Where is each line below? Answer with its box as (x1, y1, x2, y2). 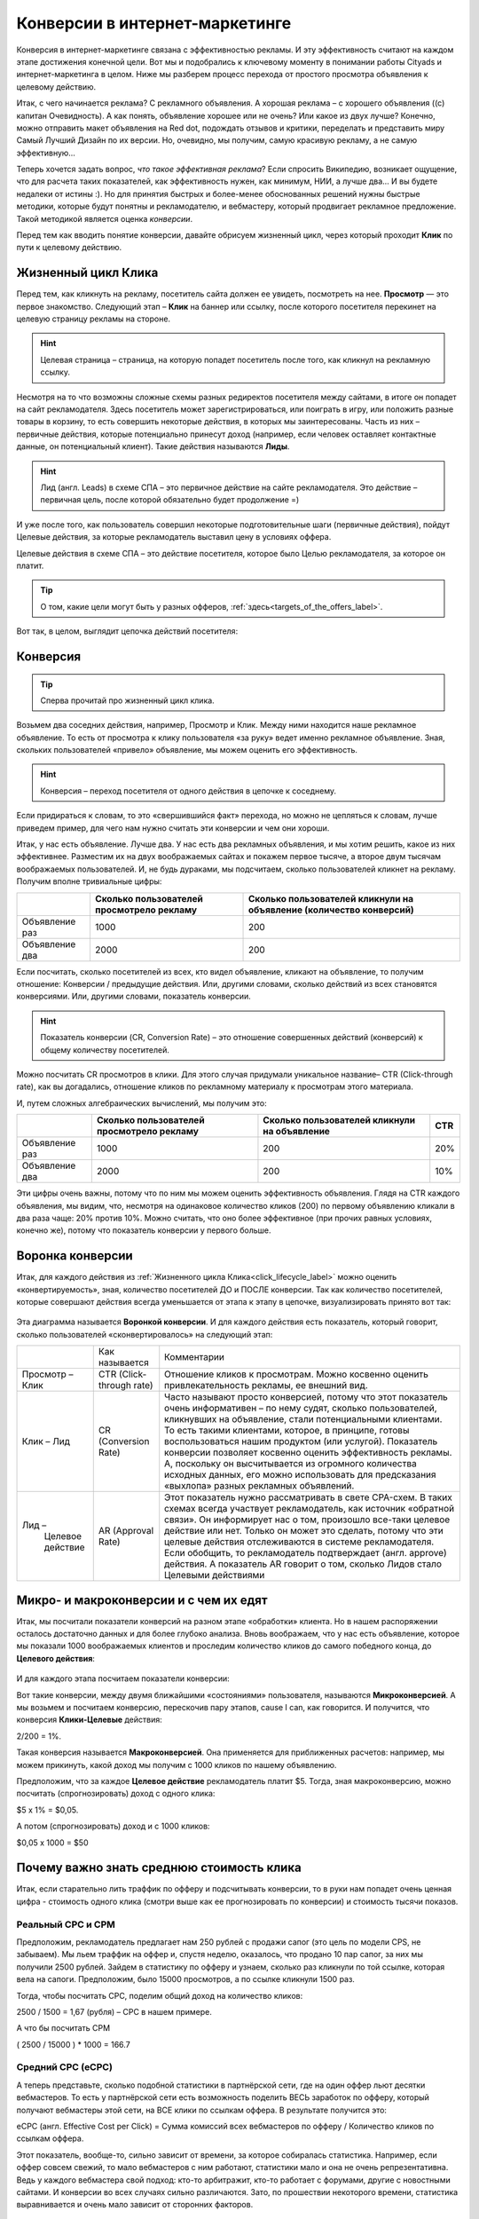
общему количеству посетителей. (40, 1044, 170, 1055)
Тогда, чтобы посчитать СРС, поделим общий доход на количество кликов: (16, 1990, 303, 2001)
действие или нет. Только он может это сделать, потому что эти (164, 1525, 444, 1537)
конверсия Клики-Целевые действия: (16, 1714, 163, 1725)
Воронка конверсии (16, 1248, 133, 1264)
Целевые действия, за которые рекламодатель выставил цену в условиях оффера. (16, 532, 332, 542)
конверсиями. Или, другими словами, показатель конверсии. (16, 991, 252, 1002)
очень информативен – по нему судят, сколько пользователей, (164, 1402, 438, 1415)
